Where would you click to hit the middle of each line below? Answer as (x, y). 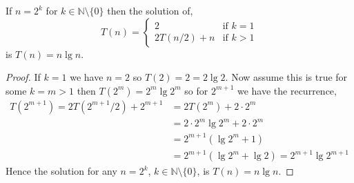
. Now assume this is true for (286, 77)
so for (196, 90)
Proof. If (23, 77)
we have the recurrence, (287, 90)
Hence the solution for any (61, 171)
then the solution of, (150, 10)
